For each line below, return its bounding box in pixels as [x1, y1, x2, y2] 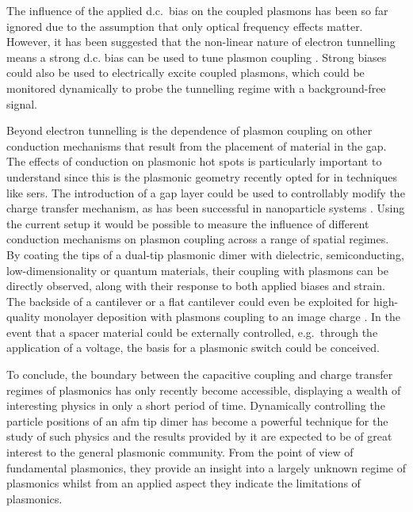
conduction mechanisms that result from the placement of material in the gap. [6, 137, 387, 154]
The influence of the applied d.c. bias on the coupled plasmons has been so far [6, 2, 388, 18]
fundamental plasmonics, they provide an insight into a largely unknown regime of [6, 459, 406, 476]
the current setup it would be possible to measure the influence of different [6, 215, 369, 231]
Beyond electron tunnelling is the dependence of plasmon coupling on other [6, 122, 373, 139]
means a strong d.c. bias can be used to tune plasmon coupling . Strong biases [6, 48, 387, 65]
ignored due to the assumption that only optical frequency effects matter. [6, 17, 363, 34]
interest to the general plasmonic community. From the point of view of [6, 444, 354, 460]
